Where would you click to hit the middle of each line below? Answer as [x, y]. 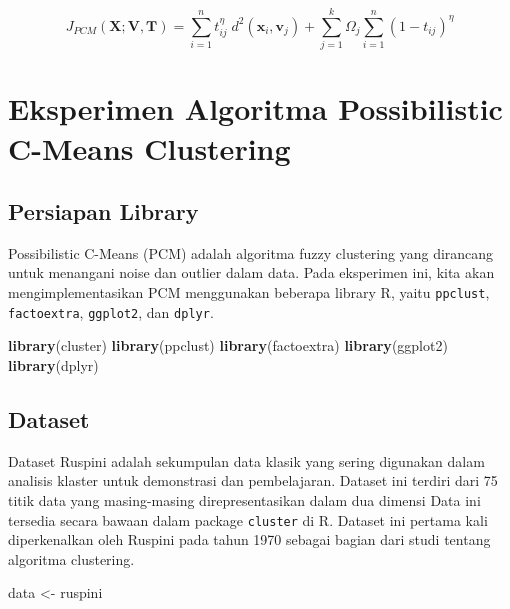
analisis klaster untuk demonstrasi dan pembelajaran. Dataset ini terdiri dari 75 [253, 480]
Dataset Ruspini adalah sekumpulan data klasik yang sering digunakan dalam [246, 460]
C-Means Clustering [149, 147]
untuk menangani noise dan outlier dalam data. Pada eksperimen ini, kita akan [251, 272]
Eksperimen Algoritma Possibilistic [255, 108]
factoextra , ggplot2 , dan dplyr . [111, 311]
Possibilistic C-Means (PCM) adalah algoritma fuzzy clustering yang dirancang [251, 252]
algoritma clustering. [71, 558]
